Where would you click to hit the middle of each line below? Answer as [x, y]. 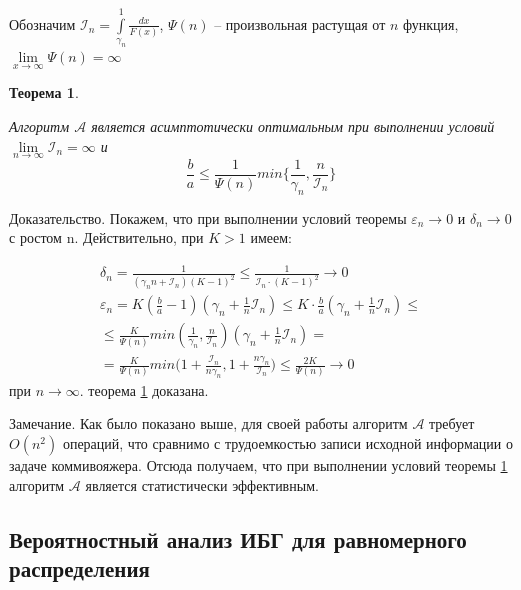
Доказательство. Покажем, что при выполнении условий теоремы [208, 217]
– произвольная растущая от [300, 23]
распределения [79, 567]
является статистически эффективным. [202, 484]
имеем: [271, 237]
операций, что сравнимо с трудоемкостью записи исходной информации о [288, 443]
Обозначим [42, 23]
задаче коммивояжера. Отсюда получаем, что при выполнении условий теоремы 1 [258, 465]
